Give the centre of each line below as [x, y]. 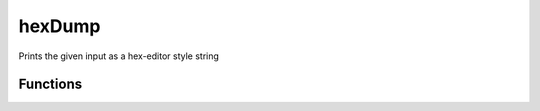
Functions [50, 84]
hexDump [59, 26]
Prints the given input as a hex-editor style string [119, 56]
